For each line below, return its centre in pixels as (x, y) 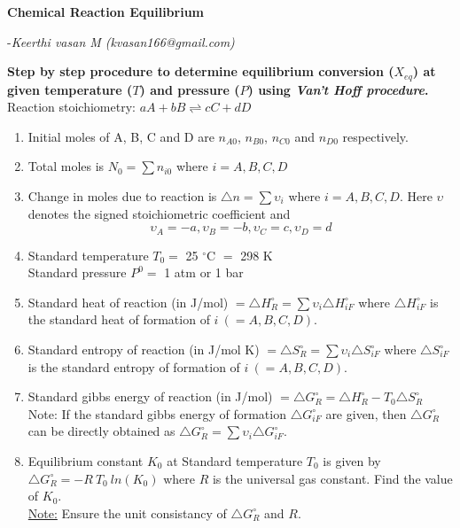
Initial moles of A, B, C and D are (121, 136)
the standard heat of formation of (119, 319)
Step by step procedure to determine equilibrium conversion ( (201, 71)
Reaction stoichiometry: (71, 107)
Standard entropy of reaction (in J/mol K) (144, 349)
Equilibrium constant (86, 461)
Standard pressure (77, 272)
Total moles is (66, 166)
